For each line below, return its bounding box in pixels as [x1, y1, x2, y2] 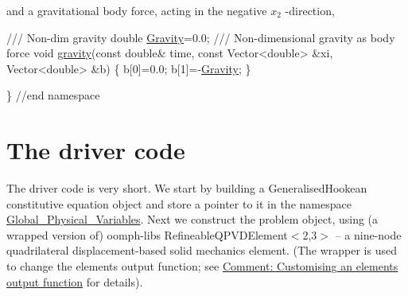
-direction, [285, 2, 335, 18]
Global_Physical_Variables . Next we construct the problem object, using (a [6, 211, 379, 228]
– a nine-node [335, 226, 402, 243]
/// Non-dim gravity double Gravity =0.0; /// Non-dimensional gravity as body [6, 29, 395, 45]
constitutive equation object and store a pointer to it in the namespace [6, 195, 352, 212]
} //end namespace [6, 87, 100, 103]
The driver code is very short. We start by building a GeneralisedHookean [6, 180, 367, 197]
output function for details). [6, 273, 143, 290]
